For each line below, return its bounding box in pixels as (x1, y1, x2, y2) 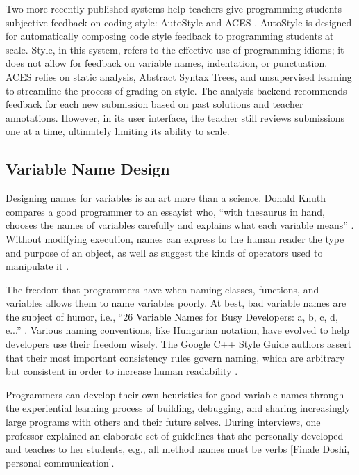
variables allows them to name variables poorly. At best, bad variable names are (6, 296, 347, 310)
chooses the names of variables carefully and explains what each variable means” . (6, 218, 354, 232)
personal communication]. (6, 455, 115, 469)
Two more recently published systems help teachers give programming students (6, 1, 342, 15)
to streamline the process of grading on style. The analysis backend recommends (6, 83, 347, 97)
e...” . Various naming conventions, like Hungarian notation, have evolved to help (6, 323, 349, 337)
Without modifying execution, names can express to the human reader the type (6, 231, 344, 245)
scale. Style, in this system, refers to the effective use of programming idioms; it (6, 42, 344, 56)
